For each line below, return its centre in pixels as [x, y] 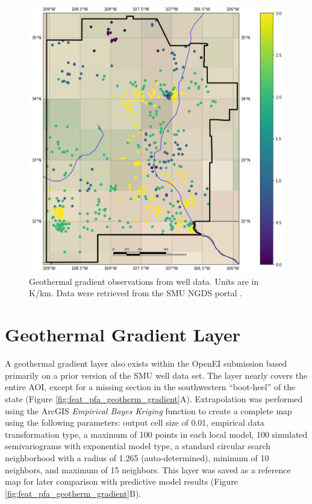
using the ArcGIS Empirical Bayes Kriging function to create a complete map [148, 410]
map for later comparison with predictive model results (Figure [121, 481]
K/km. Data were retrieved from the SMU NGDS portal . [136, 293]
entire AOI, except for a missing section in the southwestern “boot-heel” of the [150, 387]
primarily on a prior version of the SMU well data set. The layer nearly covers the [156, 375]
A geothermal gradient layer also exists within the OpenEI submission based [146, 363]
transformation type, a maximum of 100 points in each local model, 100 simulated [156, 434]
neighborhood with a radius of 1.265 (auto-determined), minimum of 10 [137, 457]
